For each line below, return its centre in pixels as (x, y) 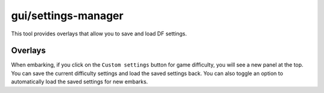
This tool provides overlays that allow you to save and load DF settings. (99, 34)
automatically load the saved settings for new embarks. (79, 82)
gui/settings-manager (67, 16)
